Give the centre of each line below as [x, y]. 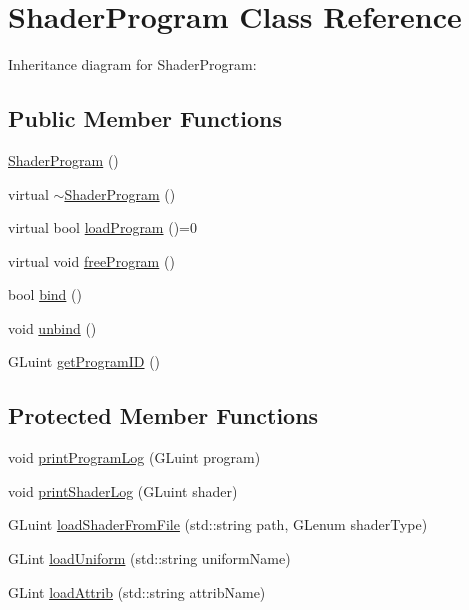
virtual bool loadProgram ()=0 [102, 227]
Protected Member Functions [163, 415]
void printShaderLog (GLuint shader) [123, 490]
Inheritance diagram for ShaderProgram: [132, 64]
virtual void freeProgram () [91, 260]
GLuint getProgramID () [84, 361]
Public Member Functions [145, 118]
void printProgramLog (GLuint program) [134, 457]
